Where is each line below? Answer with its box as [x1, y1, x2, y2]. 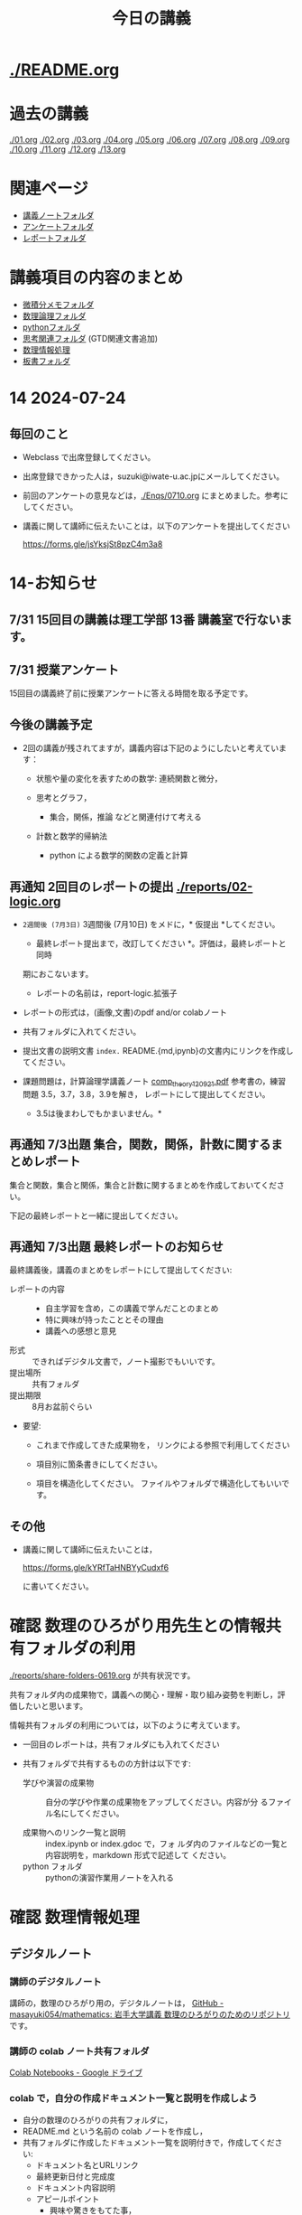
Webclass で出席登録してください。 [22, 452, 156, 462]
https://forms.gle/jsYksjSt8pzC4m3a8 [22, 539, 163, 549]
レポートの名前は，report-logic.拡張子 [35, 988, 178, 999]
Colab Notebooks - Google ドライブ [9, 2067, 142, 2079]
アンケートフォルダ [22, 221, 95, 232]
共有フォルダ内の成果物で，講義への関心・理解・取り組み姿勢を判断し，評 [9, 1689, 286, 1700]
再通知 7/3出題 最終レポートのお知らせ [9, 1239, 224, 1254]
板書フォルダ [22, 356, 70, 366]
